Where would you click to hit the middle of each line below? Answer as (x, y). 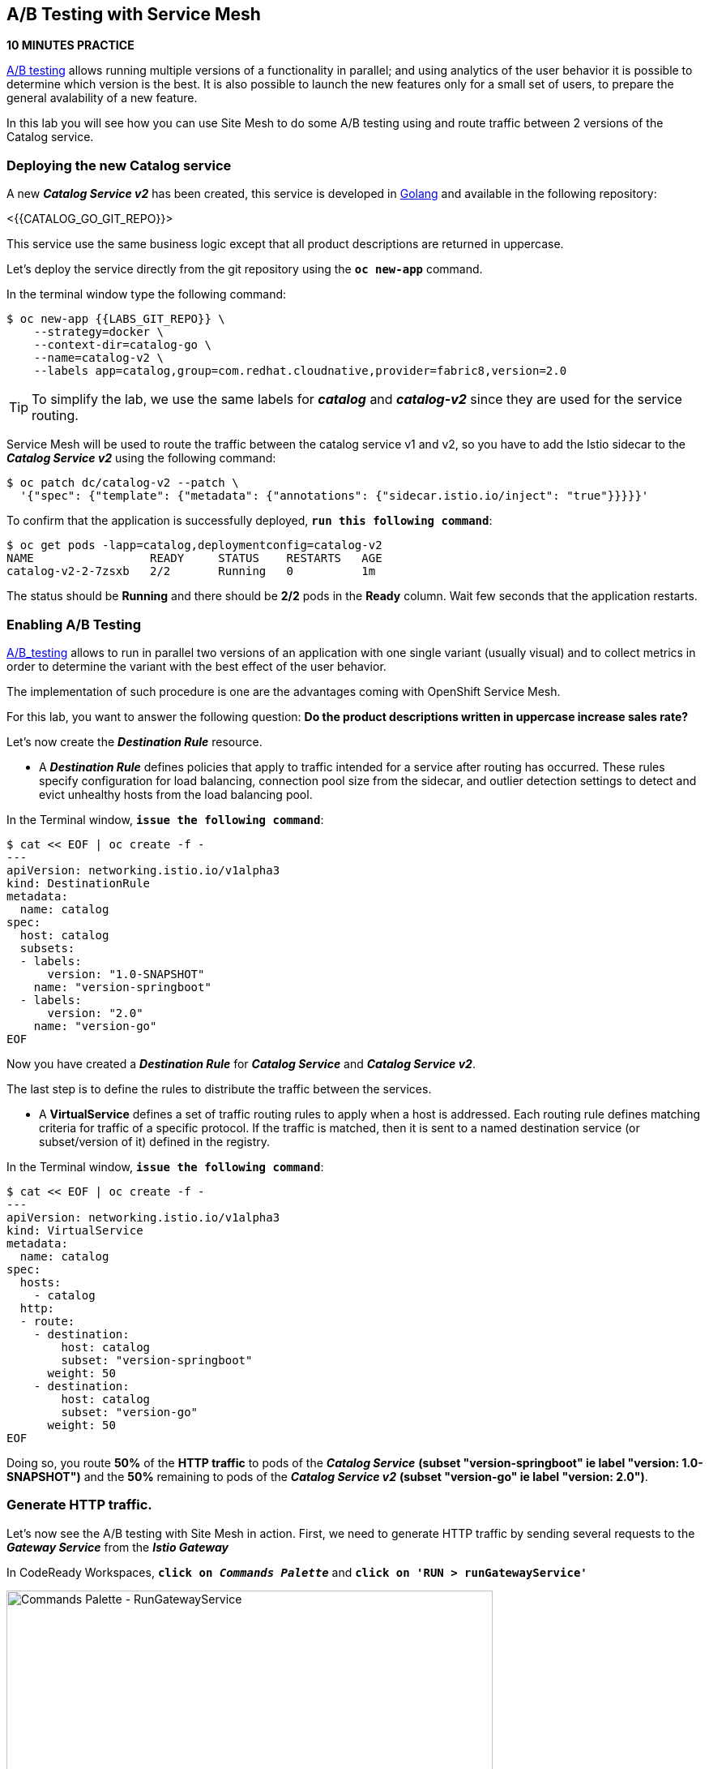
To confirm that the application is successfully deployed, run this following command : (250, 521)
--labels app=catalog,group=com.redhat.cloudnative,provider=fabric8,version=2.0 (300, 371)
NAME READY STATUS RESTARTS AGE (194, 558)
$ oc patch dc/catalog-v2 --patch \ (123, 483)
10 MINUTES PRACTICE (70, 45)
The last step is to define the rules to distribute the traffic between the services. (219, 1088)
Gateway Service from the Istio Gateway (117, 1547)
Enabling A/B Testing (74, 624)
